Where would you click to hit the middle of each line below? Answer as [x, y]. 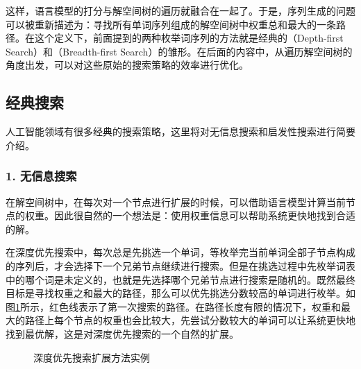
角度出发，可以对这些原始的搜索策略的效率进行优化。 [127, 65]
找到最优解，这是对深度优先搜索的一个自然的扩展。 [122, 333]
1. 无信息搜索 [41, 176]
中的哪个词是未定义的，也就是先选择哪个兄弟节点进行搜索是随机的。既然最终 [180, 279]
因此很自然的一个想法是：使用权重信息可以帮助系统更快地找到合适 [204, 215]
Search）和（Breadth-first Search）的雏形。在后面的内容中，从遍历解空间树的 [179, 51]
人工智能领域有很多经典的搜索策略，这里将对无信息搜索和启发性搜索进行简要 [180, 131]
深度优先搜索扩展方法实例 [92, 357]
